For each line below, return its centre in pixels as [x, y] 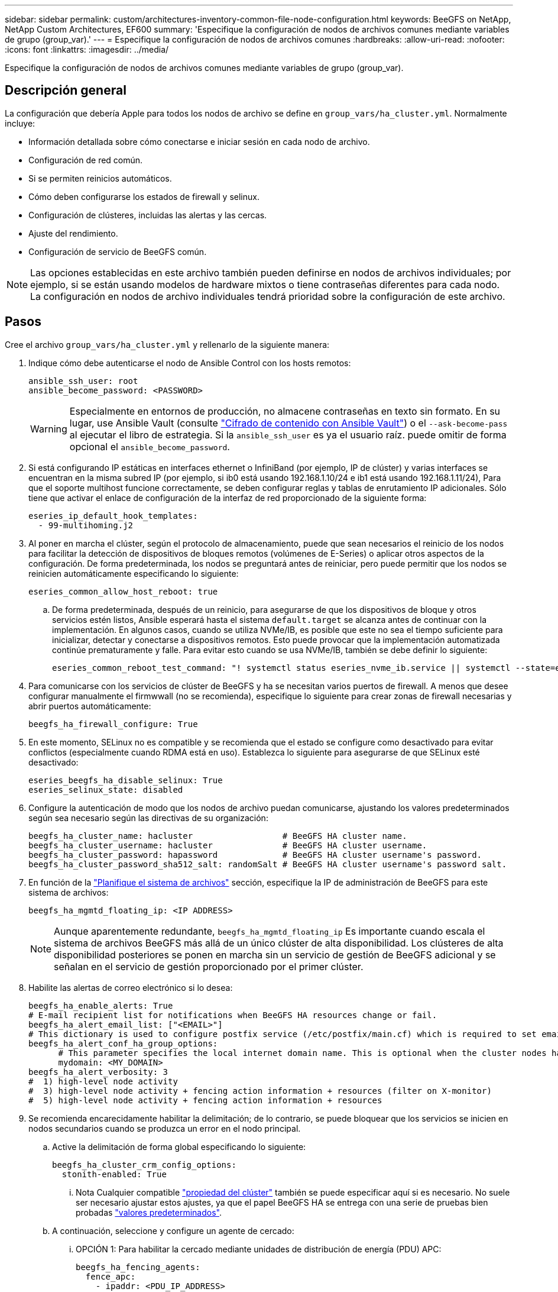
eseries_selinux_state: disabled [106, 789]
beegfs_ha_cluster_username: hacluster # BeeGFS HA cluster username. [228, 845]
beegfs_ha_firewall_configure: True [113, 724]
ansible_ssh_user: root [83, 381]
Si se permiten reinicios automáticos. [100, 178]
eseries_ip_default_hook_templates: [113, 516]
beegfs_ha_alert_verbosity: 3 [98, 1072]
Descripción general [66, 91]
